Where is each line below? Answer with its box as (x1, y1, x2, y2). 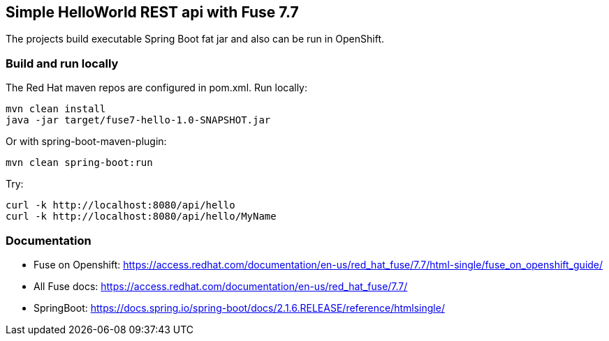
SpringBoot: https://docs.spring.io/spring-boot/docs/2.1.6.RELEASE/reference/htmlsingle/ (34, 301, 445, 314)
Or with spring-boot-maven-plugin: (6, 135, 167, 148)
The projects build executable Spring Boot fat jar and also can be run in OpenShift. (6, 33, 385, 45)
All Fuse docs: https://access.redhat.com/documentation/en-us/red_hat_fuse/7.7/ (34, 280, 408, 292)
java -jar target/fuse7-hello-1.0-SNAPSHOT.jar (6, 114, 271, 126)
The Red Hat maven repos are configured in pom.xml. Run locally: (6, 82, 308, 94)
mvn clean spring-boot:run (6, 157, 153, 169)
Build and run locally (6, 56, 119, 70)
